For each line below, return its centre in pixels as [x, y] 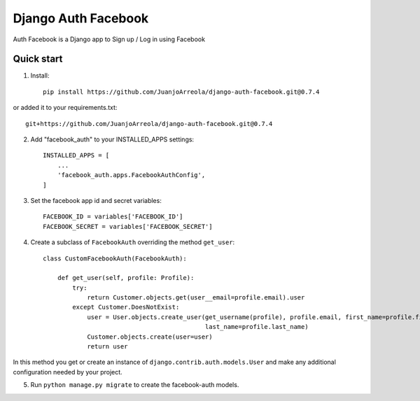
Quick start [38, 59]
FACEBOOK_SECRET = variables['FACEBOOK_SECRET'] [128, 226]
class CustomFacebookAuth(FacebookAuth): [115, 258]
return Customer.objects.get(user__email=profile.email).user [196, 298]
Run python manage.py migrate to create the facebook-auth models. [135, 385]
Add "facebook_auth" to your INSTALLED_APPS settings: [112, 139]
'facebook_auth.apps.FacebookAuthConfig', [131, 175]
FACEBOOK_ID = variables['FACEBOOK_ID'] [113, 217]
